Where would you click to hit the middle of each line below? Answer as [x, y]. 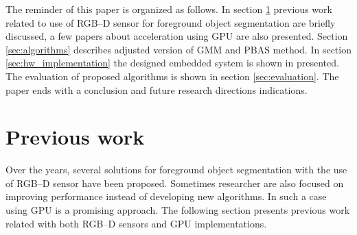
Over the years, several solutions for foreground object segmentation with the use [176, 170]
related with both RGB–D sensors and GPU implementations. [136, 223]
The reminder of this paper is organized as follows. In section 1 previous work [169, 9]
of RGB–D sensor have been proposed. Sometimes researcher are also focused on [175, 183]
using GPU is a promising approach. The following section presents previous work [178, 210]
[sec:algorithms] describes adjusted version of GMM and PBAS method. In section [178, 49]
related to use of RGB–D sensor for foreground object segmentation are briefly [171, 22]
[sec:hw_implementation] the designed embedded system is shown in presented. [172, 63]
